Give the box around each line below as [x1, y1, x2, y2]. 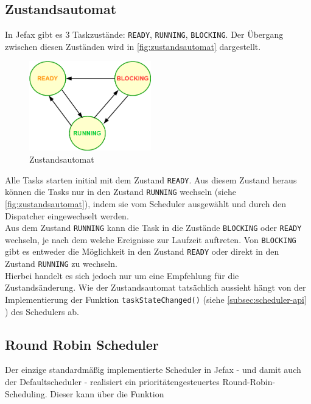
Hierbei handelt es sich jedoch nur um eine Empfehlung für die [5, 269, 239, 282]
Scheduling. [5, 387, 47, 400]
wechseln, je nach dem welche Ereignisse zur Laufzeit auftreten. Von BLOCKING [5, 233, 296, 246]
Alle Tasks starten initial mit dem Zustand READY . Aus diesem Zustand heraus [5, 173, 297, 186]
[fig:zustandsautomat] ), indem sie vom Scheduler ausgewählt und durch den [5, 197, 287, 210]
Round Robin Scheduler [5, 335, 159, 353]
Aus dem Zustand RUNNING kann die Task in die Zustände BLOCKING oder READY [5, 221, 302, 234]
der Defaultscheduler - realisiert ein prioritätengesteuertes [5, 375, 220, 388]
